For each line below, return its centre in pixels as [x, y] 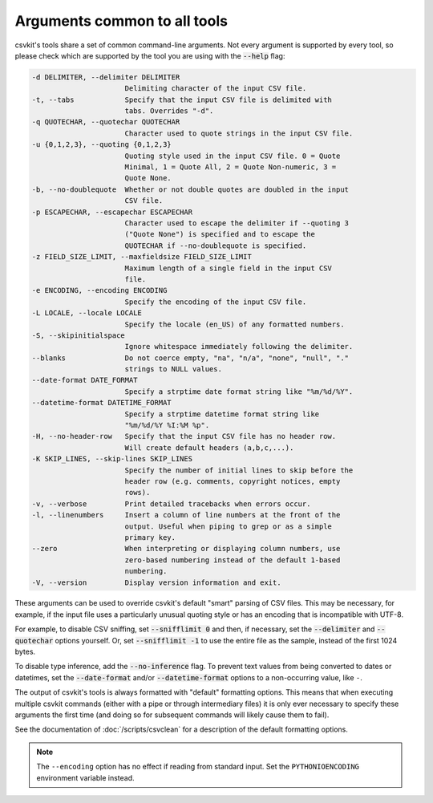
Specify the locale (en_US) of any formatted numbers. [235, 324]
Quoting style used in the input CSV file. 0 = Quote [233, 156]
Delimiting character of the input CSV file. [216, 89]
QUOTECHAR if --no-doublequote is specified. [216, 245]
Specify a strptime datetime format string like [222, 414]
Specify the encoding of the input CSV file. [216, 302]
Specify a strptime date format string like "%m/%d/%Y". [239, 391]
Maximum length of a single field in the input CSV [229, 268]
